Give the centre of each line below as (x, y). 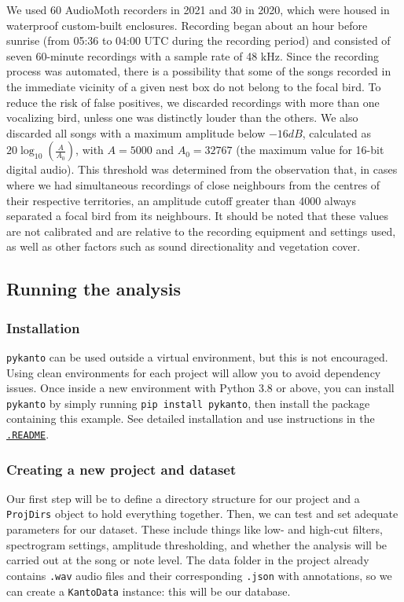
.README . (28, 434)
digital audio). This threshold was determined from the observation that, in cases (202, 169)
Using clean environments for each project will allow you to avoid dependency (194, 372)
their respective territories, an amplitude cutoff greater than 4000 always (181, 200)
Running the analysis (94, 289)
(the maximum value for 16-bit (310, 150)
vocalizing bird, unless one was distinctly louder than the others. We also (182, 117)
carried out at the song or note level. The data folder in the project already (188, 560)
